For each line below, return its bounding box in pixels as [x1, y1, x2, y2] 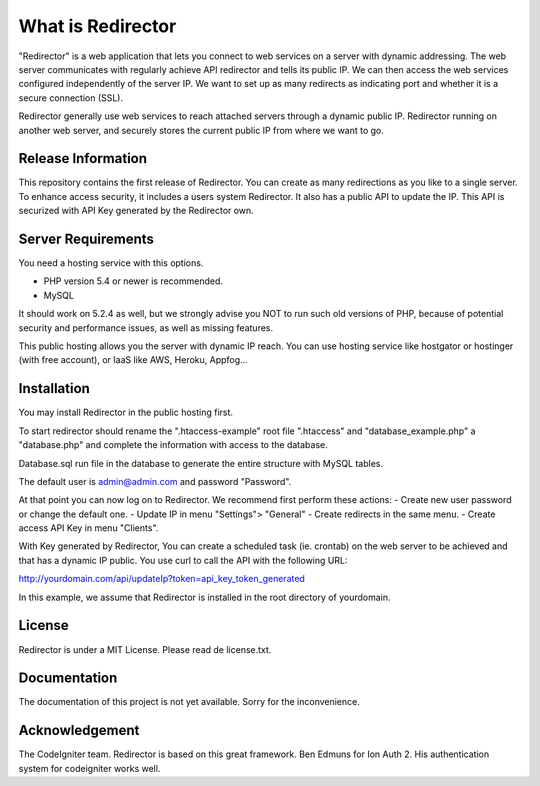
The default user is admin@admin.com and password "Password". [18, 475, 292, 487]
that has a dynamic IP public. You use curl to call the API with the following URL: [18, 554, 348, 566]
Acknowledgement [18, 722, 140, 739]
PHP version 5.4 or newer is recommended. [43, 275, 224, 287]
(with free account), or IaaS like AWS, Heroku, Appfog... [18, 354, 249, 366]
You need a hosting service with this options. [18, 257, 204, 269]
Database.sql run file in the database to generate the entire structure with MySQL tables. [18, 457, 384, 469]
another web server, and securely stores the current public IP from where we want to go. [18, 124, 385, 136]
